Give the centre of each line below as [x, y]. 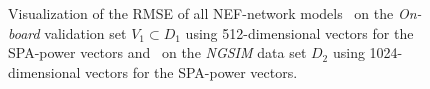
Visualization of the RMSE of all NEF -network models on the [201, 13]
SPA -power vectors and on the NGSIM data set [157, 52]
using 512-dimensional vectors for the [299, 32]
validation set [85, 32]
